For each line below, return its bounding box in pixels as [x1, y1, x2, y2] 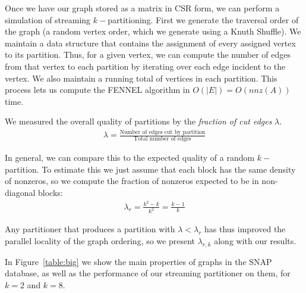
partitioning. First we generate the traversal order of [108, 13, 299, 26]
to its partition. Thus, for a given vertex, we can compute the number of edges [5, 48, 291, 61]
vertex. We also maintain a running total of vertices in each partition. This [5, 71, 277, 84]
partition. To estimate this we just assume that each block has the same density [5, 163, 296, 175]
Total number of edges [134, 136, 191, 142]
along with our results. [214, 235, 296, 247]
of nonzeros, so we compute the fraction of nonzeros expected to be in [5, 174, 259, 187]
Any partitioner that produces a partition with [5, 223, 175, 235]
